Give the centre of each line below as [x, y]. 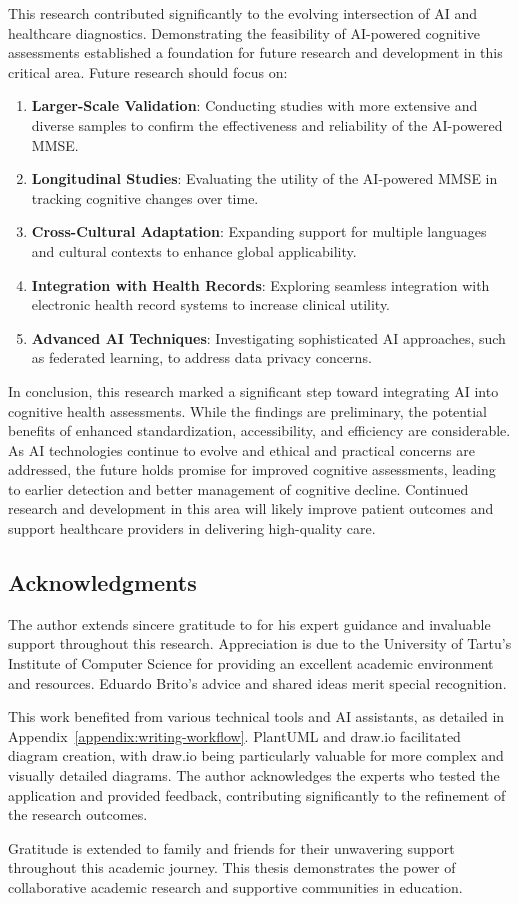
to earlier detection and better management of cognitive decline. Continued [238, 488]
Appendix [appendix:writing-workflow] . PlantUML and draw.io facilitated [234, 735]
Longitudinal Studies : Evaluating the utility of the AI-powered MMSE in [264, 178]
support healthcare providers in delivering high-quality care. [192, 528]
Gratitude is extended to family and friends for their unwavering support [231, 847]
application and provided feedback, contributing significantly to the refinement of [257, 794]
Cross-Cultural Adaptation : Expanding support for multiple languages [259, 231]
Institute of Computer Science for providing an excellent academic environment [251, 663]
